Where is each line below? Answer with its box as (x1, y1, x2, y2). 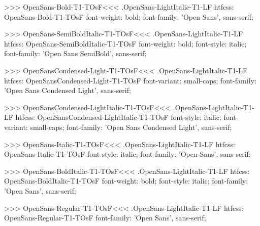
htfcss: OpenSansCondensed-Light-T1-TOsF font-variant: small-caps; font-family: (4, 75, 256, 85)
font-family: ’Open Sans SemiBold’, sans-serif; (4, 48, 147, 59)
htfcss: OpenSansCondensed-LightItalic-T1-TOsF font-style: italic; (15, 112, 221, 122)
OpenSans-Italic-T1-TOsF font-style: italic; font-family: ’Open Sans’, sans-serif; (4, 149, 251, 159)
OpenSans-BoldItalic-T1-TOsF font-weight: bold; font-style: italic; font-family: (4, 175, 248, 186)
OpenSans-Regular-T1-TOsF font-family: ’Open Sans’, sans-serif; (4, 212, 206, 223)
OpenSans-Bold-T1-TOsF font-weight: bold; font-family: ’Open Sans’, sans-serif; (4, 11, 253, 22)
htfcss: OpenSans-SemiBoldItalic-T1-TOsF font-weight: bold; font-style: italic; (4, 38, 247, 49)
